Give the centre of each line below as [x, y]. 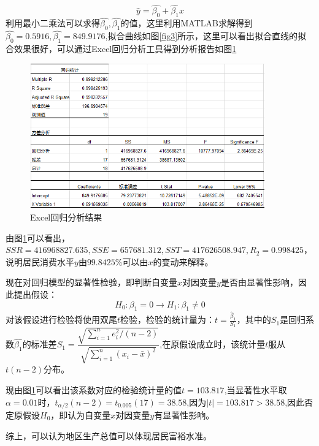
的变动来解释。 [183, 261]
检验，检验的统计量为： [168, 319]
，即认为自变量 [81, 415]
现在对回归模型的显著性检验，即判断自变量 [91, 282]
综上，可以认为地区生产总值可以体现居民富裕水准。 [109, 435]
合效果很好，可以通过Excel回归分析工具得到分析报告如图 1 [121, 49]
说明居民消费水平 [40, 261]
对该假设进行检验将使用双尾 [61, 319]
